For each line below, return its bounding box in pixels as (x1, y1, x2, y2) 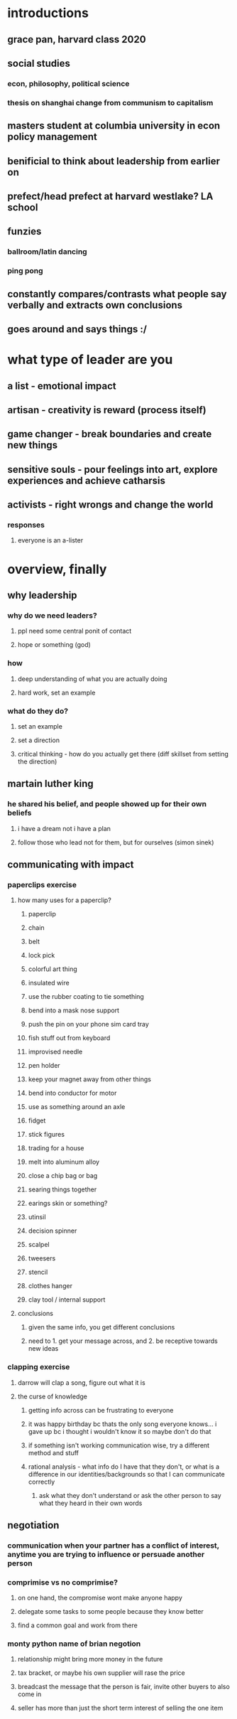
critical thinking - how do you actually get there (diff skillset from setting (17, 749, 228, 758)
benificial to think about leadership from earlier (7, 155, 221, 167)
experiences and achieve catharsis (7, 474, 165, 486)
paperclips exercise (7, 879, 77, 889)
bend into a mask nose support (28, 1006, 119, 1014)
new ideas (28, 1344, 59, 1353)
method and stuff (28, 1448, 79, 1457)
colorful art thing (28, 965, 78, 973)
